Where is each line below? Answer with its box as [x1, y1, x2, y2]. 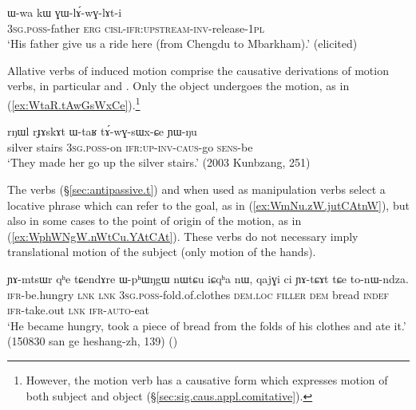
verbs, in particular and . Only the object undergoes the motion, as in [7, 77, 350, 94]
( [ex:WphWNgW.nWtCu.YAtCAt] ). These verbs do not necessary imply [7, 227, 359, 244]
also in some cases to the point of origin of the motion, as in [7, 212, 302, 229]
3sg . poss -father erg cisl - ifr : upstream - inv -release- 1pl [7, 19, 264, 36]
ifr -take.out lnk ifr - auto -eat [7, 302, 150, 318]
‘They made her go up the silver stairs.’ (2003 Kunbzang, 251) [7, 154, 311, 171]
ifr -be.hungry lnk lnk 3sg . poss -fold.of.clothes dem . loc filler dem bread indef [7, 286, 390, 302]
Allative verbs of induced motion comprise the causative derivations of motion [7, 61, 389, 78]
